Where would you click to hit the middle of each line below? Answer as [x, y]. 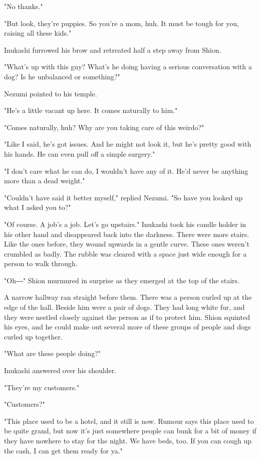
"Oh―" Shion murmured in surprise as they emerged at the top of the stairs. [122, 280]
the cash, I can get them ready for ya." [63, 450]
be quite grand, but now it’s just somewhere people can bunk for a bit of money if [130, 431]
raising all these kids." [38, 33]
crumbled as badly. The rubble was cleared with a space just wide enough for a [125, 253]
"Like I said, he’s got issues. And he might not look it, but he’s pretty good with [128, 144]
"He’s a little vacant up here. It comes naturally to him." [91, 110]
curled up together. [33, 336]
